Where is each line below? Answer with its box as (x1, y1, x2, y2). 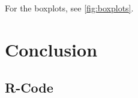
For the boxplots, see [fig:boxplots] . (5, 2, 134, 14)
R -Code (5, 78, 53, 97)
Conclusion (5, 37, 98, 61)
